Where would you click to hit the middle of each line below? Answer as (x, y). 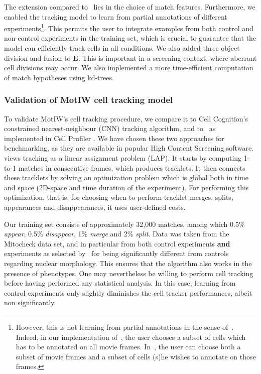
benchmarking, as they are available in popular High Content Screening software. (129, 148)
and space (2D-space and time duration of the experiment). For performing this (126, 187)
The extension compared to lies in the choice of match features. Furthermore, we (130, 7)
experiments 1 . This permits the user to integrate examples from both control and (129, 27)
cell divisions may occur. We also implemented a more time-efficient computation (129, 68)
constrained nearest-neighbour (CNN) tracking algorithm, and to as (110, 128)
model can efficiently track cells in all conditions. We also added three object (122, 48)
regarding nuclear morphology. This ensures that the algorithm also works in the (128, 263)
